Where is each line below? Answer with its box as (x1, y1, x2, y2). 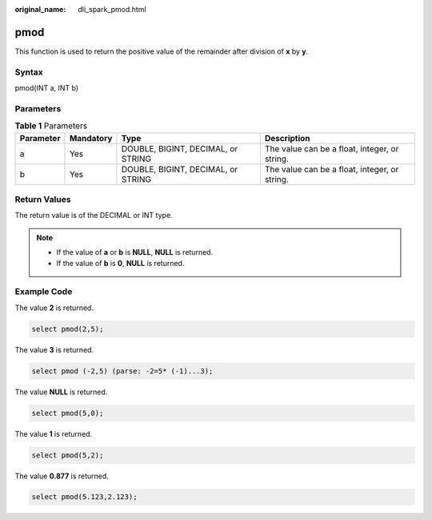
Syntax (14, 67, 43, 78)
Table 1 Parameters (14, 120, 88, 131)
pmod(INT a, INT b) (14, 83, 79, 93)
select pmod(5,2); (31, 450, 104, 460)
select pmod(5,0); (31, 409, 104, 417)
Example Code (14, 286, 73, 297)
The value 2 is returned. (14, 303, 94, 312)
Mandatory (69, 132, 113, 143)
